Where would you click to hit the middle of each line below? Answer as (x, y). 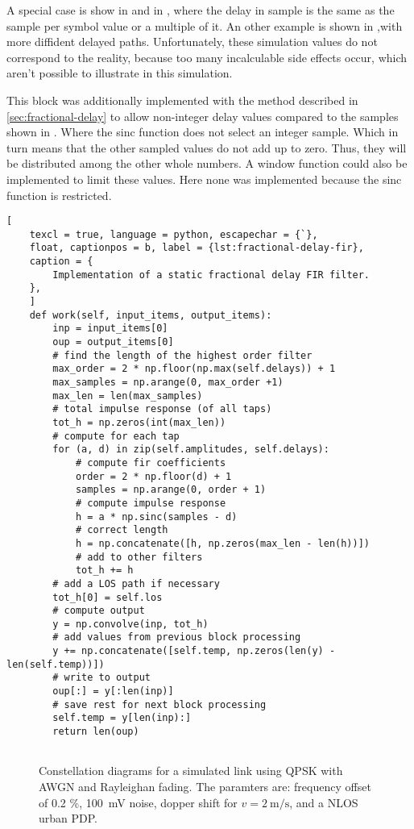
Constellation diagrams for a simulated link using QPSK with (191, 771)
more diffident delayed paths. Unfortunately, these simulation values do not (192, 42)
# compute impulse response (151, 503)
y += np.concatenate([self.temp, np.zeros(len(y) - (194, 651)
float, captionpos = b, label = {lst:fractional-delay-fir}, (197, 248)
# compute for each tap (116, 436)
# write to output (101, 678)
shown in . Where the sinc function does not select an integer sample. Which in (203, 132)
